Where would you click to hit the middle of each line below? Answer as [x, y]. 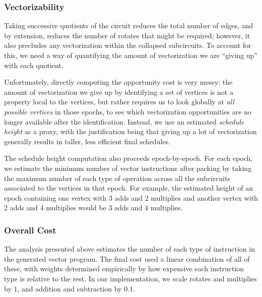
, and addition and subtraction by [70, 288]
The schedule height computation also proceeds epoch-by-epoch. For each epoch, [128, 158]
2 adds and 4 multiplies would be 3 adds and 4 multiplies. [93, 207]
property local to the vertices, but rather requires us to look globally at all [119, 102]
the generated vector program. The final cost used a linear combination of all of [127, 258]
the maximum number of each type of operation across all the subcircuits [117, 178]
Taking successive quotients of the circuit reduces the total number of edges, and [129, 25]
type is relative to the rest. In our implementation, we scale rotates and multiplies [130, 278]
